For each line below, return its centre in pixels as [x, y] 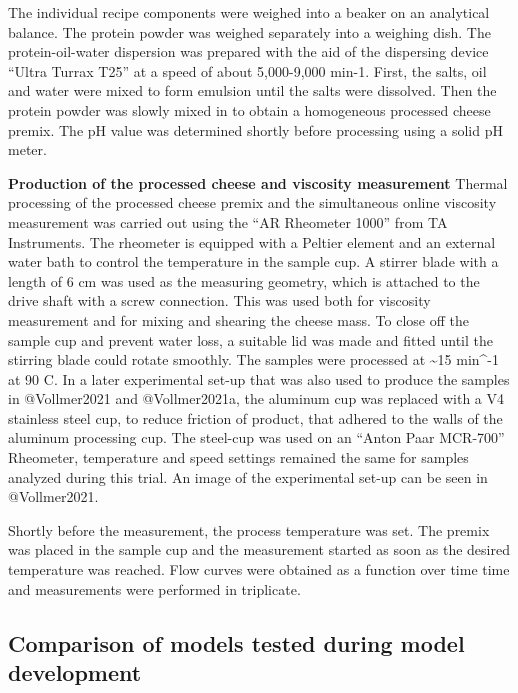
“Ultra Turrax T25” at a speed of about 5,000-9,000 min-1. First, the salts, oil [247, 70]
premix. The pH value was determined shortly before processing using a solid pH [255, 129]
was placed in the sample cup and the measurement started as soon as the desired [259, 549]
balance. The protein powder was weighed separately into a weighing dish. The [249, 31]
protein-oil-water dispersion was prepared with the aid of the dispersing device [248, 51]
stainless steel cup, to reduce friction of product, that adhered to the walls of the [255, 417]
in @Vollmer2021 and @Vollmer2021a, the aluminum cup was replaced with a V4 [256, 398]
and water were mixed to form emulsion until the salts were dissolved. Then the [252, 90]
